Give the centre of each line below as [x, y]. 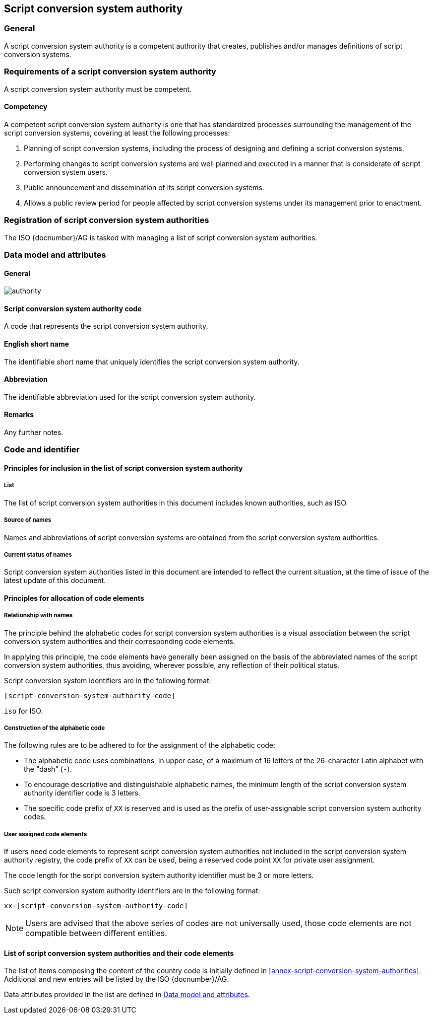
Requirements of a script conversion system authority [110, 72]
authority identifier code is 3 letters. [82, 793]
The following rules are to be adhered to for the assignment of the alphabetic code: [140, 745]
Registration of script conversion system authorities [107, 220]
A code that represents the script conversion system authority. [106, 326]
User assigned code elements [46, 834]
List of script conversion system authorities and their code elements [119, 953]
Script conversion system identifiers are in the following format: [108, 680]
